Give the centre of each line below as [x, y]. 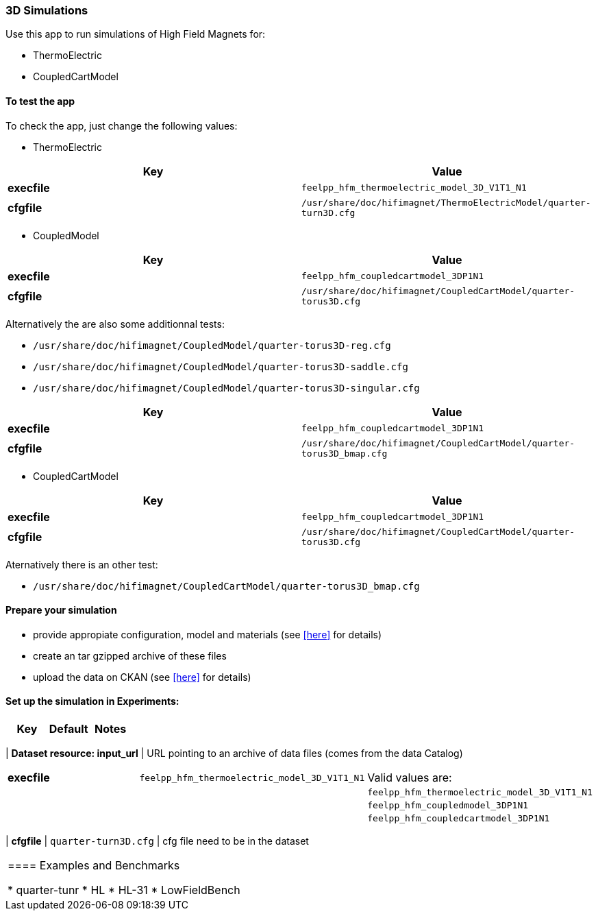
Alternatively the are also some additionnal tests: [115, 324]
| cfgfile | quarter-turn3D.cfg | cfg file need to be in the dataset [157, 841]
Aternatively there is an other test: [82, 564]
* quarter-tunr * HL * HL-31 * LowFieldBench [124, 890]
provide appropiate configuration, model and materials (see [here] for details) [208, 634]
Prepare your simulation [61, 610]
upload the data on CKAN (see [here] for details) [142, 677]
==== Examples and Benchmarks [94, 866]
